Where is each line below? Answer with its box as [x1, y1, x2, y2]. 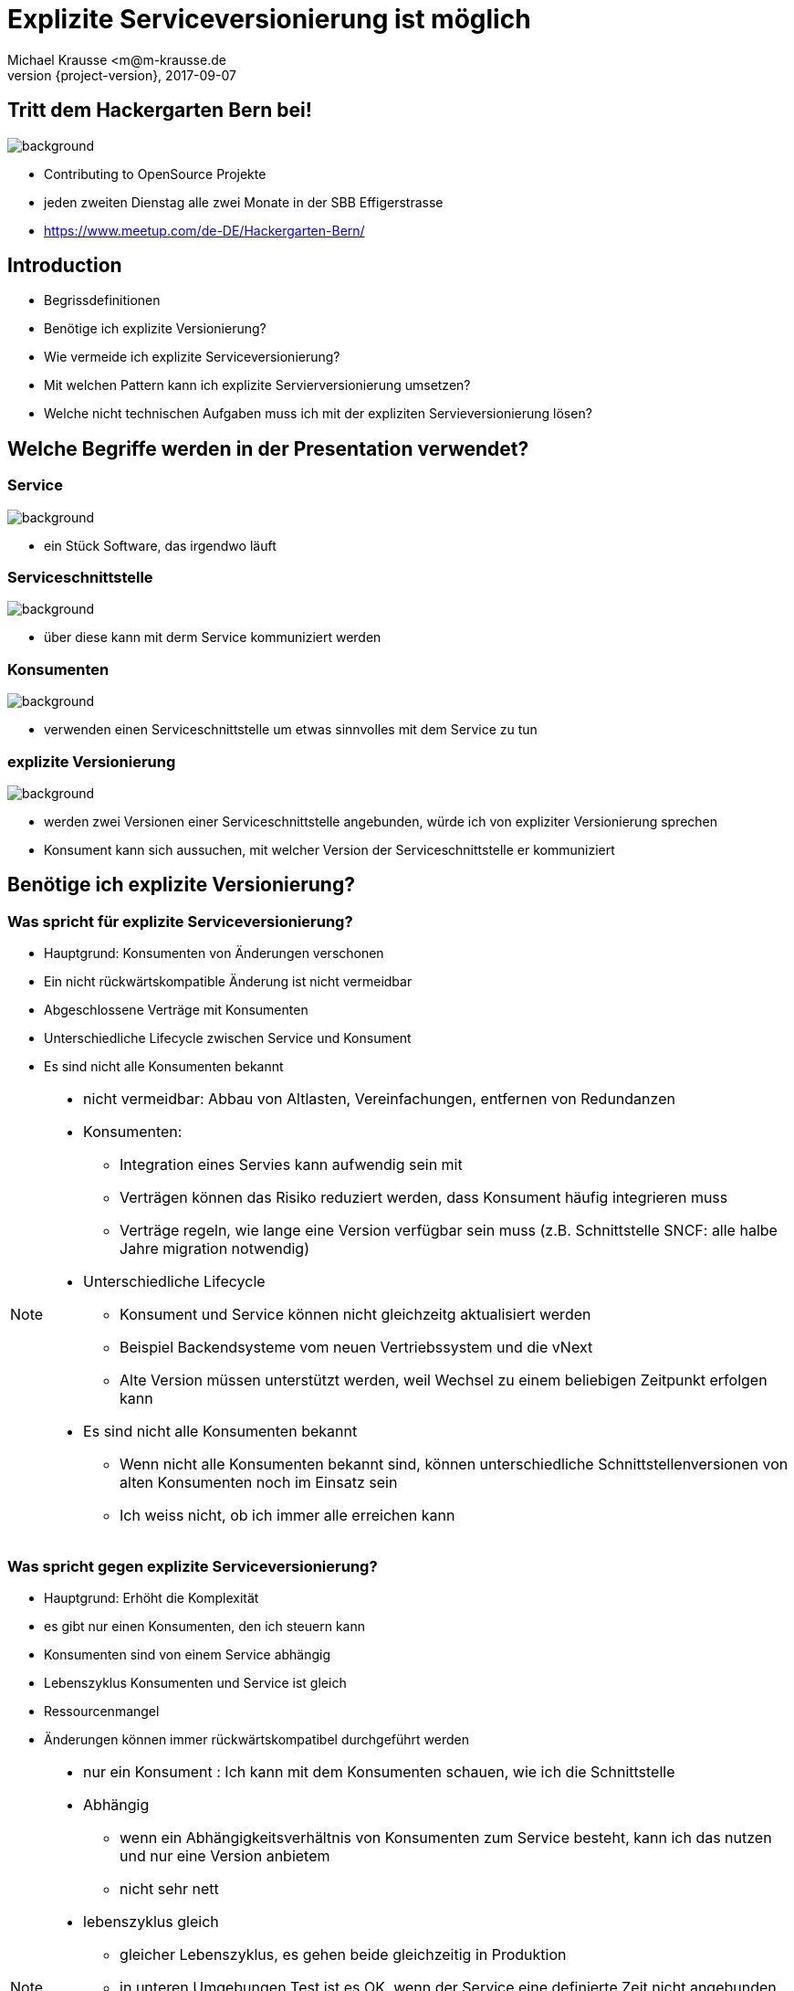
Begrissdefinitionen [44, 292, 161, 309]
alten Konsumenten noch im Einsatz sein [120, 1473, 398, 1492]
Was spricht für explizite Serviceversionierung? [7, 911, 353, 931]
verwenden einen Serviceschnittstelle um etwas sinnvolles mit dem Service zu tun [44, 722, 538, 738]
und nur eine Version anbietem [120, 1846, 330, 1865]
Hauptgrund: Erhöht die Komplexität [44, 1589, 259, 1606]
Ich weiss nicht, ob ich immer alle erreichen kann [120, 1506, 455, 1525]
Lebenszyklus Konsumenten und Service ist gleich [44, 1674, 347, 1691]
